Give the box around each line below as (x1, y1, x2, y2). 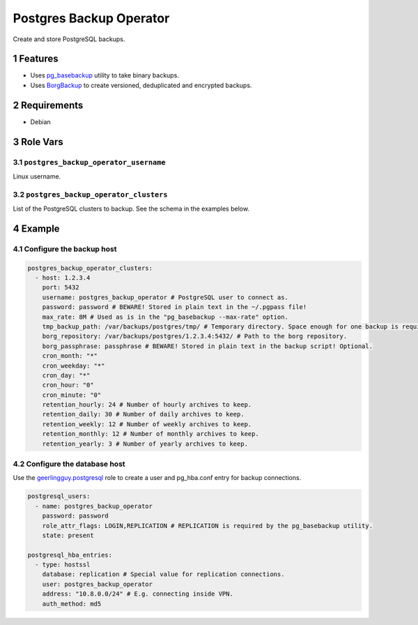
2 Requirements (13, 99, 84, 111)
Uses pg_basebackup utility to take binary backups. (30, 71, 179, 80)
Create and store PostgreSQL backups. (13, 35, 125, 43)
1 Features (13, 53, 59, 65)
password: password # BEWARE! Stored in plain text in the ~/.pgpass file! (42, 303, 307, 311)
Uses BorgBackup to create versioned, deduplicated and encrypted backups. (30, 81, 252, 89)
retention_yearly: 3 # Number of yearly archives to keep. (42, 439, 249, 448)
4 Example (13, 223, 60, 234)
